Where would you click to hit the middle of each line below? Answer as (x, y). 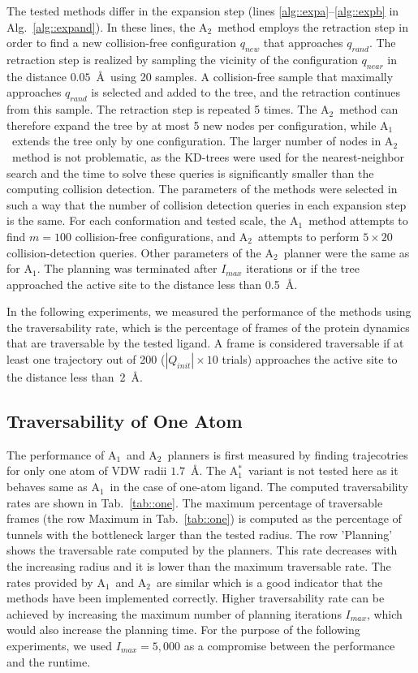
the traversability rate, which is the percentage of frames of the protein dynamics (208, 327)
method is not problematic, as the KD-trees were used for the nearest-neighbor (208, 156)
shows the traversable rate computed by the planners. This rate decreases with (202, 550)
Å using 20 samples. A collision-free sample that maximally (245, 76)
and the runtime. (49, 661)
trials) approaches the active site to (310, 359)
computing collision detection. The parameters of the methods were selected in (202, 189)
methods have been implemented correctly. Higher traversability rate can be (196, 598)
